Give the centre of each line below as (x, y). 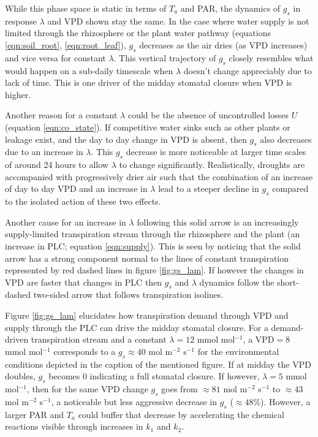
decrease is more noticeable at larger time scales (216, 152)
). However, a (286, 401)
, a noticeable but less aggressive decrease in (134, 401)
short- (288, 282)
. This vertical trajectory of (165, 57)
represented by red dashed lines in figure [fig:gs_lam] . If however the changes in (154, 270)
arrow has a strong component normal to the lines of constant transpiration (147, 258)
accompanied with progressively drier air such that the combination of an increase (159, 176)
